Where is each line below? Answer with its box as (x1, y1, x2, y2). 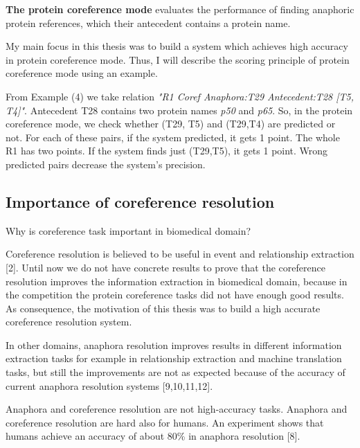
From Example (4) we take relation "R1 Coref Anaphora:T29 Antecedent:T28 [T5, (6, 89, 354, 103)
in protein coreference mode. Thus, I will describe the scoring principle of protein (6, 52, 350, 66)
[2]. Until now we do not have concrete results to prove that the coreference (6, 260, 325, 274)
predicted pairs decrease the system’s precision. (6, 156, 206, 171)
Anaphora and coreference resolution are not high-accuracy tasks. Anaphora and (6, 402, 348, 416)
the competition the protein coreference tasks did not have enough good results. (6, 287, 344, 302)
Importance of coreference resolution (6, 190, 275, 212)
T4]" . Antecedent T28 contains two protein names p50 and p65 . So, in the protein (6, 102, 353, 117)
